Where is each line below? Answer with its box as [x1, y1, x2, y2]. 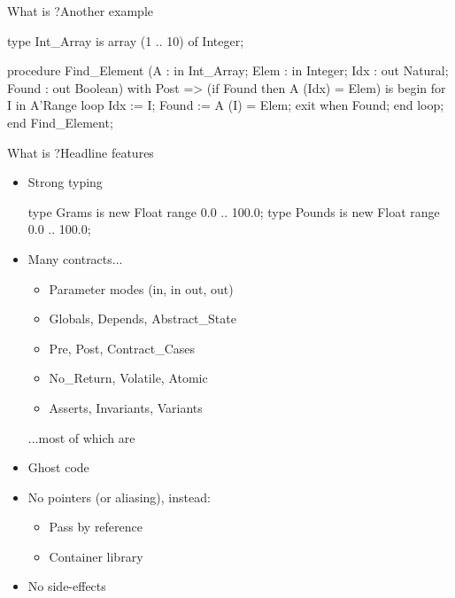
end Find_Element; [7, 113, 113, 131]
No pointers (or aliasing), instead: [27, 487, 211, 506]
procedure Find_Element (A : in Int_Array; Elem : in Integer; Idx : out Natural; [7, 61, 449, 80]
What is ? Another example [7, 2, 154, 19]
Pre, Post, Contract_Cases [49, 338, 195, 357]
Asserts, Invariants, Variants [49, 398, 203, 416]
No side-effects [27, 577, 106, 595]
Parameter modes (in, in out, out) [49, 279, 234, 298]
